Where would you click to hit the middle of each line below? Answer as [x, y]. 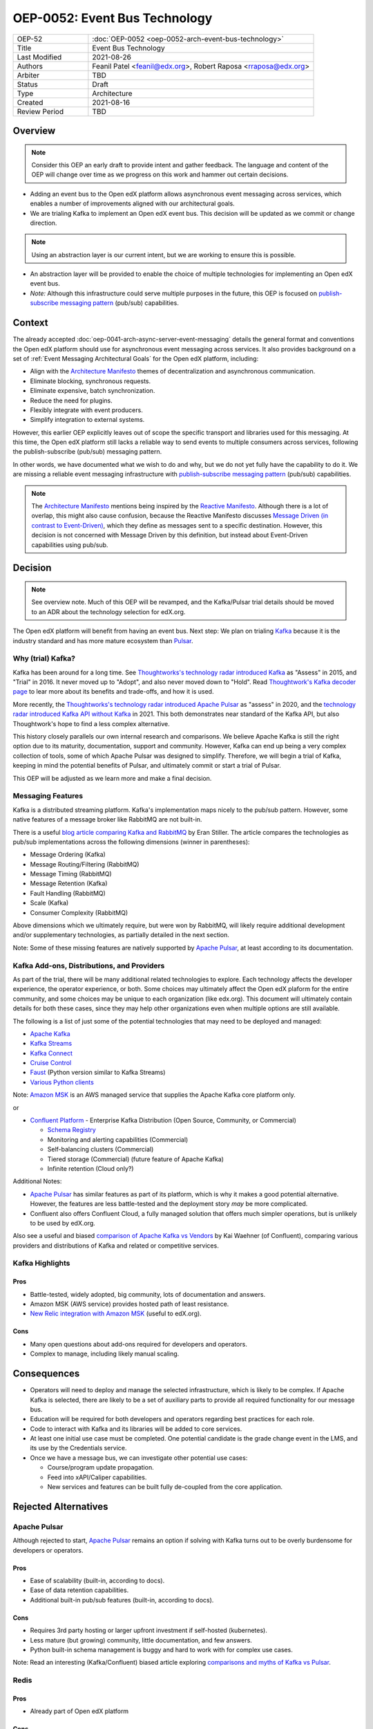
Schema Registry [71, 1130]
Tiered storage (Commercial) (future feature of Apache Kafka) [136, 1159]
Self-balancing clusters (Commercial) [101, 1149]
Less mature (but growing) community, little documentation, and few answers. [141, 1640]
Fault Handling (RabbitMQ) [68, 893]
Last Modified [39, 57]
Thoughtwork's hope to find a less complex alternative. [91, 723]
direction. [44, 223]
